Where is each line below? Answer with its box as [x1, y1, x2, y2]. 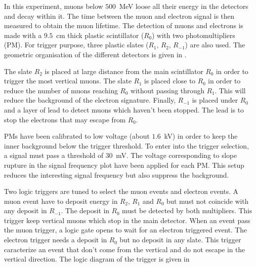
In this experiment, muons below [4, 1, 103, 11]
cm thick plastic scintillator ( [56, 30, 144, 40]
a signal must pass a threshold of [4, 150, 104, 160]
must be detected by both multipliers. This [122, 205, 252, 216]
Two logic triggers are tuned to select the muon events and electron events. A [4, 186, 239, 196]
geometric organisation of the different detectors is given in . [4, 49, 187, 59]
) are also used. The [185, 39, 245, 50]
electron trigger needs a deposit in [4, 234, 107, 245]
